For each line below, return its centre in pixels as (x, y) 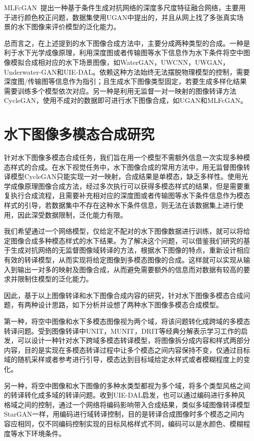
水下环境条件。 (41, 433)
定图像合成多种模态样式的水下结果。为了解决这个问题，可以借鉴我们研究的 (124, 240)
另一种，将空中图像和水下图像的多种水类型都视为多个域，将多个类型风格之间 (127, 385)
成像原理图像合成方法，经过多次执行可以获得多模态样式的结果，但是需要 (127, 186)
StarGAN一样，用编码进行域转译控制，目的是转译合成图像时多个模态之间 (121, 414)
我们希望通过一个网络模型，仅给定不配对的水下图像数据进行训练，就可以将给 (127, 231)
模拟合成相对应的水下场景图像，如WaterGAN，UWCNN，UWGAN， (120, 62)
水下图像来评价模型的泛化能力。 (69, 27)
